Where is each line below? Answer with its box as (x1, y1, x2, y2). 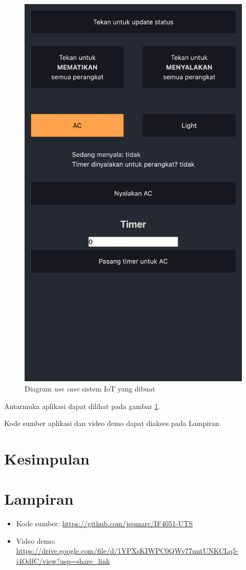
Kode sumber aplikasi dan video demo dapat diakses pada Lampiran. (4, 418, 221, 429)
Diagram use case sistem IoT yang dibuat (25, 383, 155, 394)
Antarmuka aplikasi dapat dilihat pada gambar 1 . (4, 400, 160, 411)
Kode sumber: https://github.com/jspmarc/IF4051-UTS (16, 518, 193, 529)
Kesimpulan (4, 448, 90, 469)
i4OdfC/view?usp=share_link (16, 556, 110, 566)
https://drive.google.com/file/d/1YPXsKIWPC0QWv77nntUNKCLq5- (16, 545, 239, 556)
